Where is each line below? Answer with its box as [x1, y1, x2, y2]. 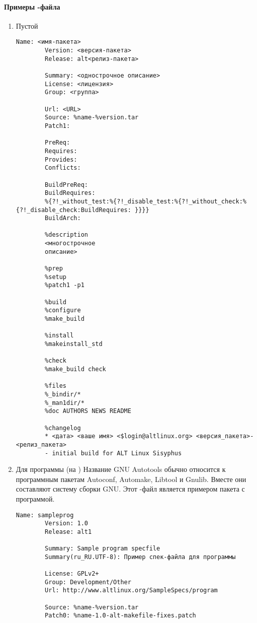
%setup [45, 273, 67, 281]
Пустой [16, 20, 38, 31]
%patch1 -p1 [45, 282, 84, 289]
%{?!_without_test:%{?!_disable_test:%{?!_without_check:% [45, 197, 246, 205]
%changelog [45, 424, 81, 432]
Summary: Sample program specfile [45, 545, 160, 552]
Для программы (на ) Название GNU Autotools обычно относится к [16, 464, 226, 474]
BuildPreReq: [45, 181, 88, 188]
